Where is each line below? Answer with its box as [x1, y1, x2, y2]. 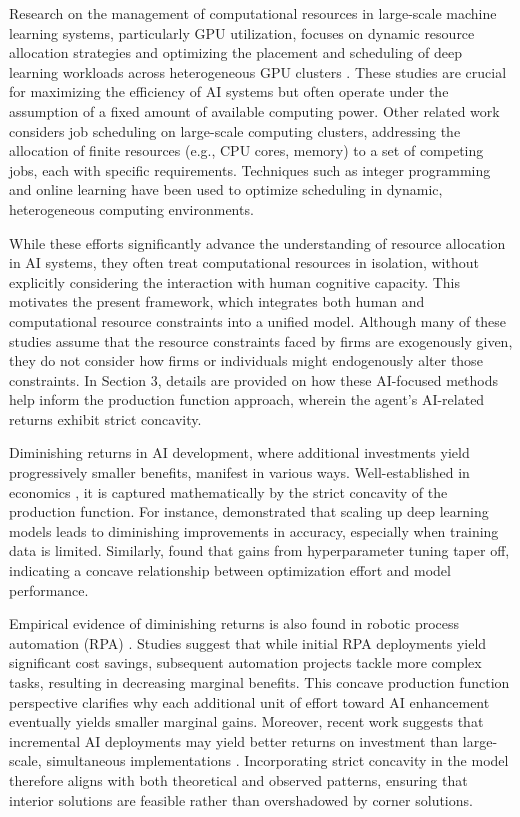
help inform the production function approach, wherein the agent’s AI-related [9, 389, 485, 410]
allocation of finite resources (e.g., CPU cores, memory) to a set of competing [9, 140, 484, 161]
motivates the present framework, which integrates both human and [9, 291, 425, 312]
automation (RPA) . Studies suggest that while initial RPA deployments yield [9, 632, 487, 653]
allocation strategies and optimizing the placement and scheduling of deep [9, 42, 462, 63]
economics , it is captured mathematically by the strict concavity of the [9, 481, 448, 502]
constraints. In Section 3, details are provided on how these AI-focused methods [9, 369, 499, 390]
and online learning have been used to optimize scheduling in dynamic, [9, 179, 443, 200]
